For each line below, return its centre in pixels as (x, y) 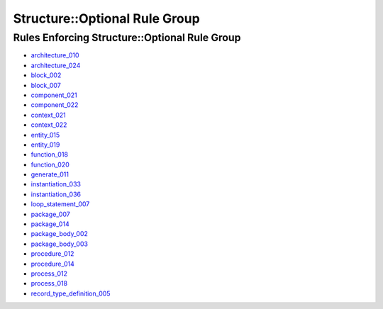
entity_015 (45, 135)
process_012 (49, 274)
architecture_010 (55, 55)
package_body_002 (60, 234)
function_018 (50, 154)
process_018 (49, 283)
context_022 (49, 125)
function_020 (50, 164)
